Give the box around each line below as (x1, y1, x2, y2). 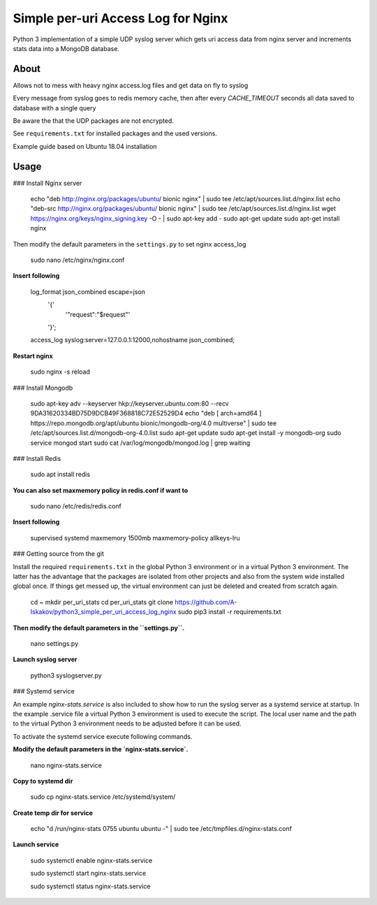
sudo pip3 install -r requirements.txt (178, 608, 281, 616)
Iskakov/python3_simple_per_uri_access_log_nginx (30, 608, 177, 616)
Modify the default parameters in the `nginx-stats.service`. (13, 745, 188, 753)
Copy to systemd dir (13, 777, 73, 785)
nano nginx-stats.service (30, 761, 103, 770)
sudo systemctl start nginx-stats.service (30, 869, 147, 878)
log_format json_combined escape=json (30, 287, 146, 296)
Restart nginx (13, 351, 54, 360)
